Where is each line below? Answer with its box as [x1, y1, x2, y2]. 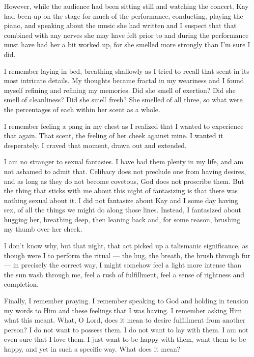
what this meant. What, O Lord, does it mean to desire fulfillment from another [4, 315, 246, 325]
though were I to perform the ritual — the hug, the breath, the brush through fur [4, 250, 251, 260]
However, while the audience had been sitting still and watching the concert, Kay [4, 1, 249, 11]
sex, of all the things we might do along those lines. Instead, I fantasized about [4, 205, 242, 215]
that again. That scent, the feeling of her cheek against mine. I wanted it [4, 130, 223, 141]
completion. [4, 279, 39, 289]
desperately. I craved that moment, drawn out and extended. [4, 140, 187, 150]
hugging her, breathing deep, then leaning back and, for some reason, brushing [4, 214, 241, 224]
